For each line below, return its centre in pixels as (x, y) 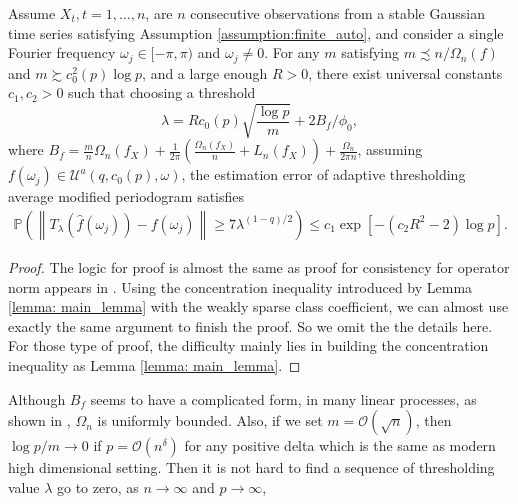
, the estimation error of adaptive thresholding (323, 174)
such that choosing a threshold (162, 92)
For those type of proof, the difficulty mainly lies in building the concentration (248, 345)
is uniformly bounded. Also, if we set (210, 420)
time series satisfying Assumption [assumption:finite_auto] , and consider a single (256, 32)
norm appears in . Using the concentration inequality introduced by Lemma (240, 286)
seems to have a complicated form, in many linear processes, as (283, 398)
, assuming (390, 149)
